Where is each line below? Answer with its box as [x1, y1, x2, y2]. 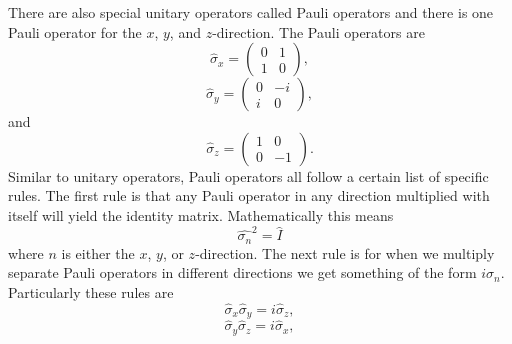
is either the [61, 242, 135, 263]
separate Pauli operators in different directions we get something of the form [8, 262, 477, 283]
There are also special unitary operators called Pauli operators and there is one [8, 2, 494, 22]
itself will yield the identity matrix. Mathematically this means [8, 204, 394, 225]
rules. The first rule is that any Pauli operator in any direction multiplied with [8, 185, 490, 206]
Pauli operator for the [8, 21, 142, 42]
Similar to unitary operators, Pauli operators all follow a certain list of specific [8, 165, 489, 186]
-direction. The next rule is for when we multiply [195, 242, 495, 263]
